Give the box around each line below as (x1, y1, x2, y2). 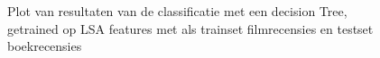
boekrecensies (7, 37, 82, 55)
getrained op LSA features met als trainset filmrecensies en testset (7, 19, 374, 37)
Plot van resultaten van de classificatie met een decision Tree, (7, 2, 348, 20)
